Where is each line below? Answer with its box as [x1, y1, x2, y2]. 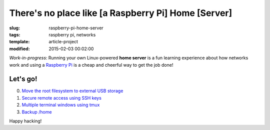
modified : [9, 45, 30, 52]
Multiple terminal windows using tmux [21, 102, 100, 108]
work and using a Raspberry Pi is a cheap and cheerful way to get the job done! [9, 62, 173, 68]
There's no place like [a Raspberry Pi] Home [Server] [9, 7, 232, 18]
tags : [9, 31, 20, 37]
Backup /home [21, 109, 52, 115]
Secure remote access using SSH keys [21, 95, 102, 101]
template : [9, 39, 30, 45]
